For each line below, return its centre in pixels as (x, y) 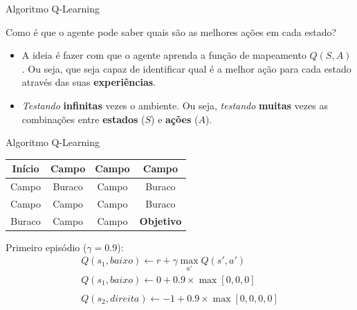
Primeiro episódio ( (46, 247)
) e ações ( (175, 119)
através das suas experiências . (89, 82)
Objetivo (161, 220)
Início (26, 168)
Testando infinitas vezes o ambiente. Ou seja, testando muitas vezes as (175, 105)
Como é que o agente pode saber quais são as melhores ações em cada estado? (171, 31)
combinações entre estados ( (83, 119)
